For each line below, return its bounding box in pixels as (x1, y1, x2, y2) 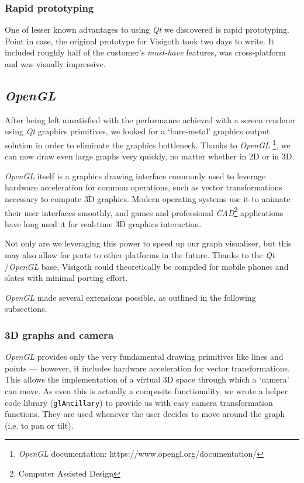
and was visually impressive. (5, 58, 106, 70)
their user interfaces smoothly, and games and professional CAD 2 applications (5, 204, 284, 218)
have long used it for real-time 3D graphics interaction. (5, 217, 202, 230)
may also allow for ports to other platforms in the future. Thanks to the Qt (5, 249, 275, 261)
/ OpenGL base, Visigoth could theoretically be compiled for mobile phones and (5, 260, 289, 272)
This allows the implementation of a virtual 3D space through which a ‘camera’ (5, 373, 289, 385)
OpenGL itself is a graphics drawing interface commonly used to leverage (5, 169, 266, 182)
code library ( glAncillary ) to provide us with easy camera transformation (5, 396, 273, 408)
